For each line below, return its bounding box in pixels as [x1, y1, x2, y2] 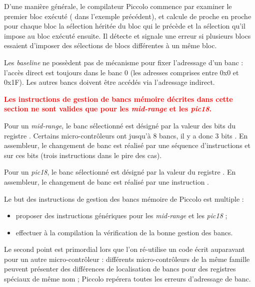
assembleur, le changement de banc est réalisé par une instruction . [4, 176, 209, 187]
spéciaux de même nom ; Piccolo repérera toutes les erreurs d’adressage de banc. [4, 273, 251, 284]
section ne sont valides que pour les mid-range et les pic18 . [4, 103, 212, 114]
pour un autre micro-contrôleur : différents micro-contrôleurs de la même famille [4, 253, 250, 264]
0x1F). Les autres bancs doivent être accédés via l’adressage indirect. [4, 77, 215, 87]
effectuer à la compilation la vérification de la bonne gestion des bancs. [15, 227, 233, 237]
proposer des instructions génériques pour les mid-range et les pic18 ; [15, 210, 227, 221]
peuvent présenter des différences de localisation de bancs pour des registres [4, 263, 236, 274]
